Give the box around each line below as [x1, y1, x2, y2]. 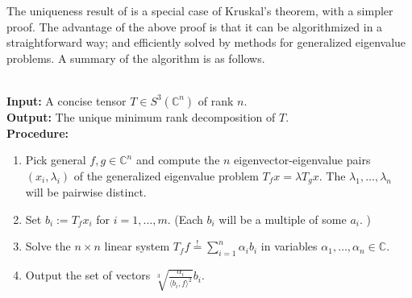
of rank [198, 92, 234, 109]
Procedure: [6, 124, 69, 141]
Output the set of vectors [25, 267, 151, 284]
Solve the [25, 238, 71, 255]
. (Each [167, 210, 203, 227]
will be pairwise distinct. [25, 184, 147, 201]
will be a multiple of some [218, 210, 347, 227]
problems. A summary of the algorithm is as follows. [6, 49, 265, 66]
